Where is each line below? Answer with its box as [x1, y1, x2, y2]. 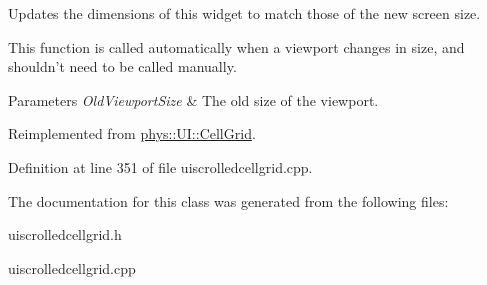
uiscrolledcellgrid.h [8, 224, 122, 245]
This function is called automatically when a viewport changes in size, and [8, 36, 465, 57]
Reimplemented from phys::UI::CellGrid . [8, 123, 256, 144]
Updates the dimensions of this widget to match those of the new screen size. [8, 3, 481, 23]
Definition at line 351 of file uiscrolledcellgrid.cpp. [8, 156, 313, 177]
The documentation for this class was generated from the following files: [8, 190, 449, 211]
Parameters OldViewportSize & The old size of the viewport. [8, 89, 379, 110]
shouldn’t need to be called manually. [8, 56, 237, 77]
